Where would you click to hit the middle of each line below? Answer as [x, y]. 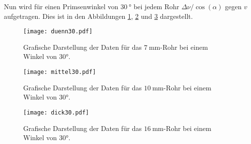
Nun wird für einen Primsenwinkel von [61, 6]
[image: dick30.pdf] [56, 112]
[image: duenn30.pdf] [58, 32]
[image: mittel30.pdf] [60, 72]
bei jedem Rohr [156, 6]
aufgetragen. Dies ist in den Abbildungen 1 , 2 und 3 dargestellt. [98, 16]
